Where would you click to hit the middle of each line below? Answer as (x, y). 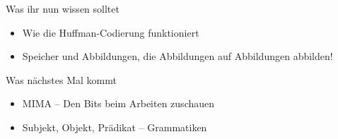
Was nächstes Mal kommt (61, 79)
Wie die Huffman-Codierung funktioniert (111, 32)
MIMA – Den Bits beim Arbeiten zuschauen (118, 103)
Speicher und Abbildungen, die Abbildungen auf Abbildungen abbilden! (177, 56)
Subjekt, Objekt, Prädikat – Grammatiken (115, 127)
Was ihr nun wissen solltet (63, 8)
